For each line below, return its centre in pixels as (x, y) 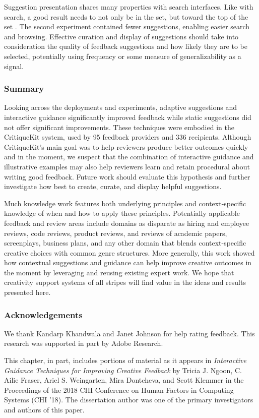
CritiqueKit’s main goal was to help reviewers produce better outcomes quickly (126, 146)
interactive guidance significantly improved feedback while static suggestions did (128, 117)
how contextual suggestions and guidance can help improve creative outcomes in (128, 262)
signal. (14, 66)
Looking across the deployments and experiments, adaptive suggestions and (121, 107)
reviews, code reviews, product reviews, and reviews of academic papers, (116, 233)
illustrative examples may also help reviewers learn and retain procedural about (127, 166)
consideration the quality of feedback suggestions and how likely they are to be (126, 46)
